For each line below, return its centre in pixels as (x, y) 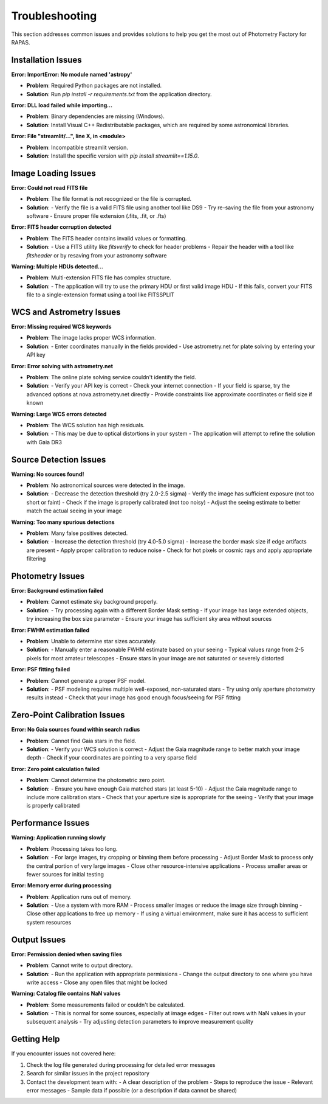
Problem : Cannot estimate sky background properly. (92, 602)
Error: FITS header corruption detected (61, 227)
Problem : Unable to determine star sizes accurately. (92, 641)
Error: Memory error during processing (61, 886)
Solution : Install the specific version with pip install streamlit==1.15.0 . (113, 156)
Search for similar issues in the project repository (88, 1074)
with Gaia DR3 (44, 442)
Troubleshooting (54, 16)
